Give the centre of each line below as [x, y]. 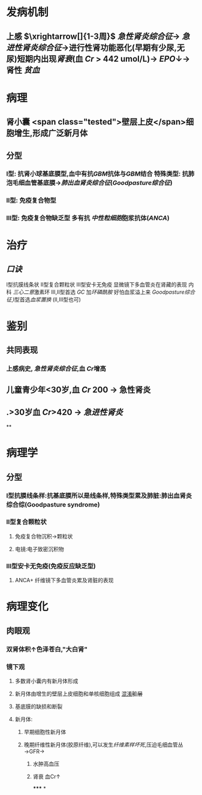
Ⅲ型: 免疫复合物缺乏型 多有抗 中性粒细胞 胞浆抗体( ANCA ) [88, 218]
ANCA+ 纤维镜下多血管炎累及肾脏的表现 [64, 580]
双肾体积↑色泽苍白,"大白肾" [47, 649]
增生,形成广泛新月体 [51, 133]
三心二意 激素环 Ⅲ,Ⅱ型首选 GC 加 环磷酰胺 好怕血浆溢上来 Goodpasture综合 [104, 292]
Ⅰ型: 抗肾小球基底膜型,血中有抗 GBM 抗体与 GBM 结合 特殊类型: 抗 [97, 174]
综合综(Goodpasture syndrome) [53, 504]
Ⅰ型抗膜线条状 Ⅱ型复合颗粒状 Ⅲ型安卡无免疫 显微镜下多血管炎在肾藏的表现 [97, 285]
